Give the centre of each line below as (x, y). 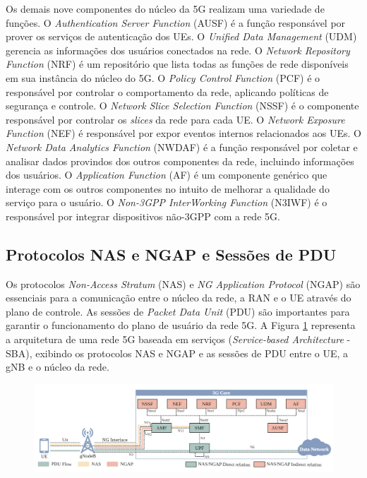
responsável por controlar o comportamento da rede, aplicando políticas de (167, 91)
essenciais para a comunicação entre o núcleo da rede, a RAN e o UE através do (179, 298)
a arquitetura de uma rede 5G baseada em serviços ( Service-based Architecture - (178, 339)
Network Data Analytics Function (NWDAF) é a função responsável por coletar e (182, 147)
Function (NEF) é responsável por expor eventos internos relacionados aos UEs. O (183, 133)
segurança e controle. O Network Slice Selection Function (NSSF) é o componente (182, 106)
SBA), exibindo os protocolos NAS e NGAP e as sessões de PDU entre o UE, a (177, 353)
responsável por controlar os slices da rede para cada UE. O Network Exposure (175, 119)
